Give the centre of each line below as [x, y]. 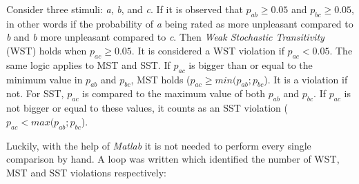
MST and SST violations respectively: [86, 172]
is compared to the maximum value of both [174, 93]
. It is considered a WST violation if [208, 50]
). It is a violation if [306, 79]
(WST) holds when [47, 50]
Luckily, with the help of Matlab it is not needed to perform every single [159, 145]
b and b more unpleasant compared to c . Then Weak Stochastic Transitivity [165, 37]
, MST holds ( [161, 79]
